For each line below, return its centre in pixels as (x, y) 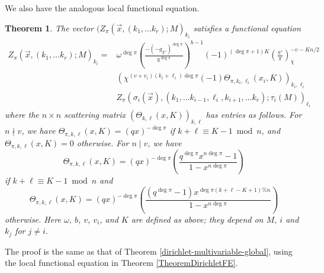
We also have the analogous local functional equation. (102, 8)
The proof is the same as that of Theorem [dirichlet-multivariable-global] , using (149, 251)
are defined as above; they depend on (197, 219)
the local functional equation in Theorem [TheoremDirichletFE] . (121, 263)
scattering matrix (95, 115)
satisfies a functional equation (247, 28)
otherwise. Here (33, 219)
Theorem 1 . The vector (49, 28)
